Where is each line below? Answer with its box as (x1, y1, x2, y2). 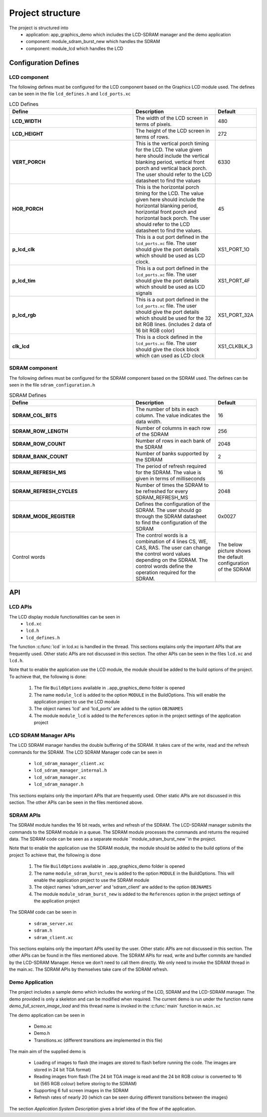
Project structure (9, 7, 81, 18)
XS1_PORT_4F (218, 278, 251, 284)
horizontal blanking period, (135, 202, 198, 209)
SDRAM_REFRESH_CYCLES (12, 488, 78, 495)
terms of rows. (135, 134, 170, 141)
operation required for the (135, 569, 196, 576)
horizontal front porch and (135, 209, 197, 216)
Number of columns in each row (135, 424, 211, 431)
